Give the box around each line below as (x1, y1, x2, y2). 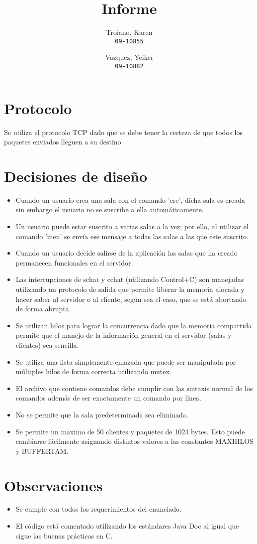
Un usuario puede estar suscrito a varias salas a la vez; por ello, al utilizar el (15, 221, 249, 232)
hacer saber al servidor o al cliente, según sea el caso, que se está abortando (15, 293, 247, 304)
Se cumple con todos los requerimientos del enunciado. (15, 504, 181, 514)
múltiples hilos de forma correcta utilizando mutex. (15, 366, 171, 377)
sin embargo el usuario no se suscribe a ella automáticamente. (15, 204, 204, 215)
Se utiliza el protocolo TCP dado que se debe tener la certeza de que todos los (4, 127, 243, 137)
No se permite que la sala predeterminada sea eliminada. (15, 409, 188, 419)
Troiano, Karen (106, 27, 153, 37)
